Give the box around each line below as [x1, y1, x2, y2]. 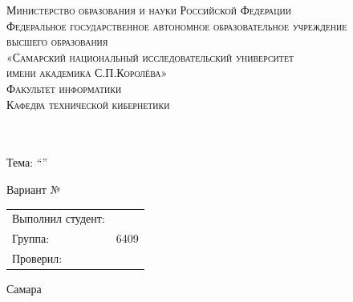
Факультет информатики [6, 79, 122, 96]
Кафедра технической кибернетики [6, 95, 170, 112]
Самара [6, 280, 42, 297]
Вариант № [6, 180, 61, 197]
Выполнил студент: [12, 210, 105, 227]
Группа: [12, 230, 50, 247]
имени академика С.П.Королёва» [6, 64, 168, 81]
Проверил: [12, 249, 63, 266]
